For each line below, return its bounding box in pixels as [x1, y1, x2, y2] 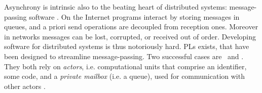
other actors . [4, 80, 46, 91]
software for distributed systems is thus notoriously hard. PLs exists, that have [4, 41, 249, 52]
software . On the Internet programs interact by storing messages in [29, 11, 240, 22]
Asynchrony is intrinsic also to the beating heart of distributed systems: [4, 2, 227, 12]
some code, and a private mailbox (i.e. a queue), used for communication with [4, 71, 245, 81]
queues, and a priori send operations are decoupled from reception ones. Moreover [4, 21, 258, 32]
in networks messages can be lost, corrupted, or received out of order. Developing [4, 31, 256, 41]
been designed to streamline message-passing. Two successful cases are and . [4, 51, 244, 61]
